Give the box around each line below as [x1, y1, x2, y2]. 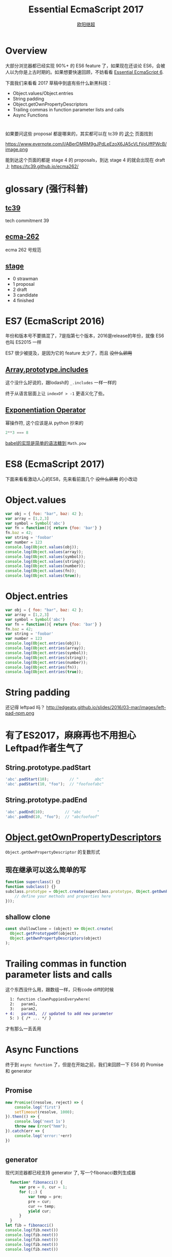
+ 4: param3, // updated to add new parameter [5, 1011, 114, 1016]
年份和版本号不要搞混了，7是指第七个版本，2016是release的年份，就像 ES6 [5, 332, 164, 339]
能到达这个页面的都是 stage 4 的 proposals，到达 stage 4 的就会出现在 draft [5, 156, 165, 163]
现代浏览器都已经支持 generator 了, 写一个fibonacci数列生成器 [5, 1170, 136, 1176]
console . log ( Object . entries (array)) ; [5, 645, 86, 651]
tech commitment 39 [5, 217, 50, 224]
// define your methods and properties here [14, 894, 111, 899]
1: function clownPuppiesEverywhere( [10, 996, 91, 1001]
